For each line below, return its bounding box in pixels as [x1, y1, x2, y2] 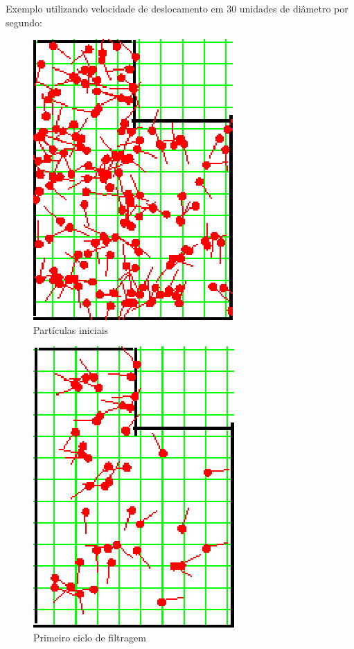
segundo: [6, 15, 42, 29]
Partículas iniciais [33, 322, 109, 337]
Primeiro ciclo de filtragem [33, 630, 146, 644]
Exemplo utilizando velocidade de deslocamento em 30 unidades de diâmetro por [6, 1, 348, 15]
